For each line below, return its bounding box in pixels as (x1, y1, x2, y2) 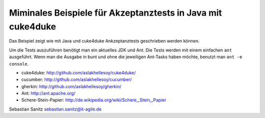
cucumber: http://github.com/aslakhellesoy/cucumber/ (21, 76, 132, 83)
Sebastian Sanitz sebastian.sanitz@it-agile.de (9, 106, 102, 112)
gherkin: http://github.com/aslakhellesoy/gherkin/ (21, 83, 122, 89)
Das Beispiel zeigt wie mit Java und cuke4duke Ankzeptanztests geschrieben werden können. (9, 38, 200, 44)
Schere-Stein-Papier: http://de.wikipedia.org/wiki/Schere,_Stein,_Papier (21, 97, 166, 103)
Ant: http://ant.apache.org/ (21, 91, 76, 96)
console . (9, 61, 29, 67)
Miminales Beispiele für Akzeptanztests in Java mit (9, 7, 222, 18)
